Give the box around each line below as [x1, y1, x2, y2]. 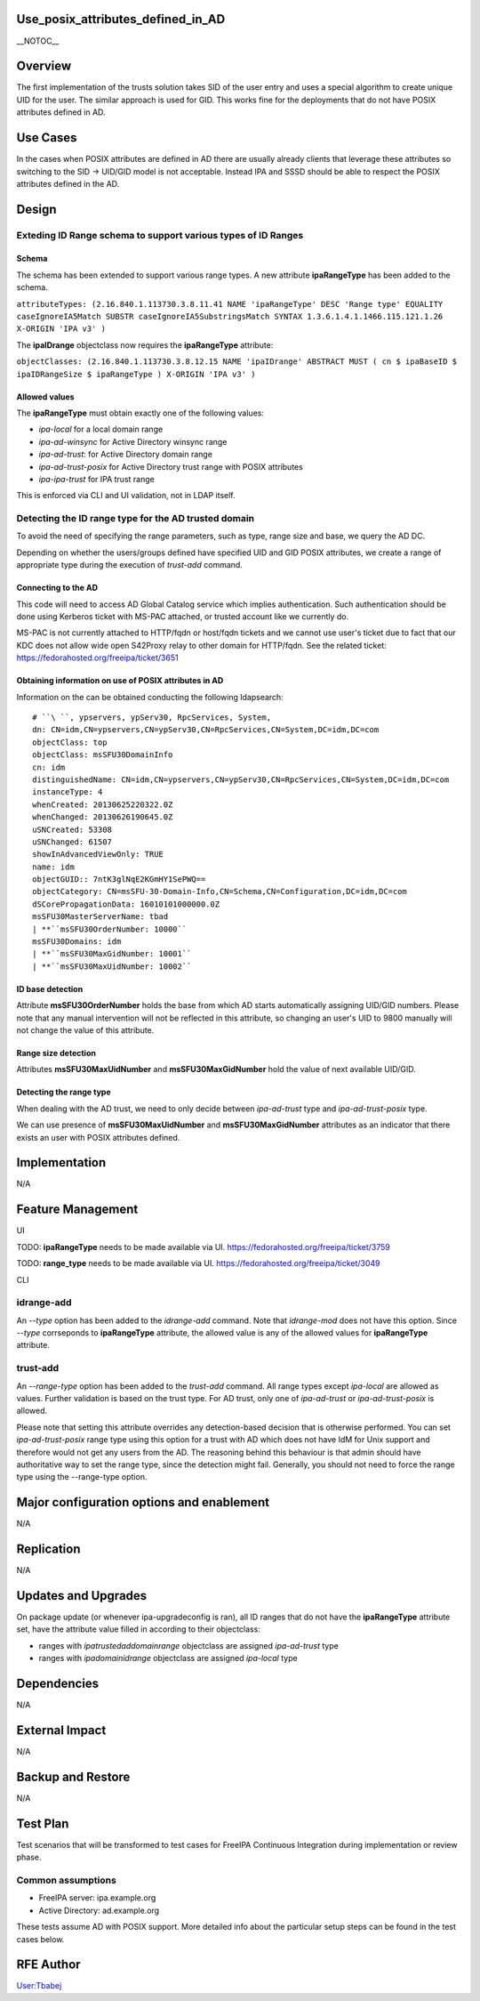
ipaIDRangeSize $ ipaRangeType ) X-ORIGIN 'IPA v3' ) [16, 369, 256, 379]
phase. [16, 1852, 42, 1863]
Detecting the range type [16, 1086, 111, 1098]
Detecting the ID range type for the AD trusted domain [16, 512, 255, 525]
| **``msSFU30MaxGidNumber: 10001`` [32, 948, 192, 959]
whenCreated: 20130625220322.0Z [32, 799, 173, 810]
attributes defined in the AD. [16, 178, 120, 189]
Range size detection [16, 1047, 97, 1058]
